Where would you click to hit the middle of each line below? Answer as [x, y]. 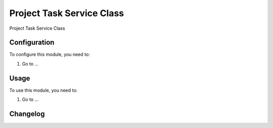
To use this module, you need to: [43, 90]
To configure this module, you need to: [50, 54]
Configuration [32, 43]
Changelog [27, 114]
